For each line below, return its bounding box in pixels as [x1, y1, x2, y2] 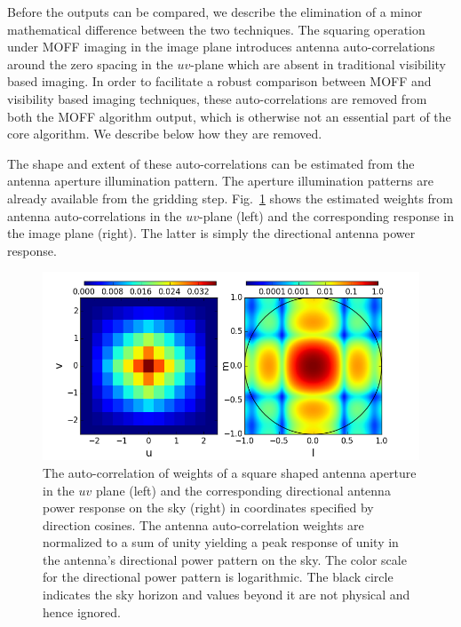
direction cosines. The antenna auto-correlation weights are [43, 515, 364, 534]
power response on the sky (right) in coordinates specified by [43, 498, 374, 517]
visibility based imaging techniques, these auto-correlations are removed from [7, 89, 427, 107]
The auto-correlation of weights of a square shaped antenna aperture [43, 463, 417, 481]
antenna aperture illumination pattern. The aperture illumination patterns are [7, 171, 433, 190]
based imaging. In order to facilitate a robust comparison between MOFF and [7, 72, 432, 91]
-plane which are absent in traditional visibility [190, 54, 446, 73]
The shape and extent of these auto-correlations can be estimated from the [7, 154, 415, 172]
